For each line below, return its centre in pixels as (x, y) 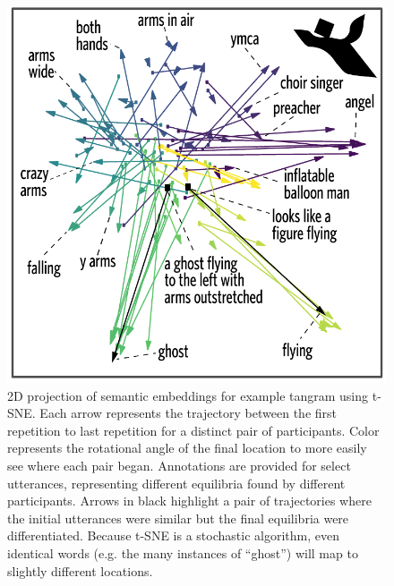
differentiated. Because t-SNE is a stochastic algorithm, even (173, 535)
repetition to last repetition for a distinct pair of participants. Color (193, 430)
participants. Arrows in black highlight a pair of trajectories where (189, 501)
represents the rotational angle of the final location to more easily (187, 448)
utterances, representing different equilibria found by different (176, 483)
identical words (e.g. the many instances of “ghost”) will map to (183, 553)
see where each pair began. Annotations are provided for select (179, 466)
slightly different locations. (80, 570)
